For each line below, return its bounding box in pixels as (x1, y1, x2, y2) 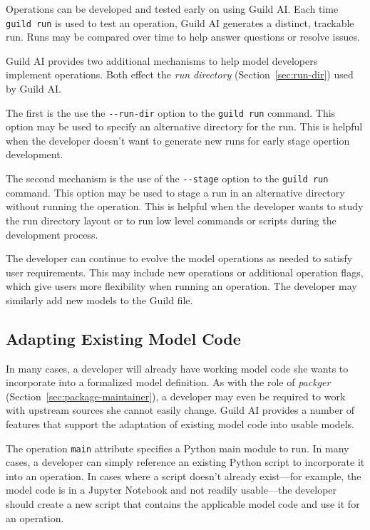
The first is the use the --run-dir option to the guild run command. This (6, 105, 336, 120)
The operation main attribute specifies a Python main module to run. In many (6, 440, 349, 455)
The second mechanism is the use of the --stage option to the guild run (6, 171, 329, 186)
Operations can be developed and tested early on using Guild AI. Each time (6, 1, 339, 16)
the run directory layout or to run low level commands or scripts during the (6, 212, 336, 227)
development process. (6, 227, 98, 241)
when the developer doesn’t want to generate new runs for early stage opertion (6, 132, 350, 147)
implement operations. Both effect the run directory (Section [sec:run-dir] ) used (6, 67, 354, 82)
